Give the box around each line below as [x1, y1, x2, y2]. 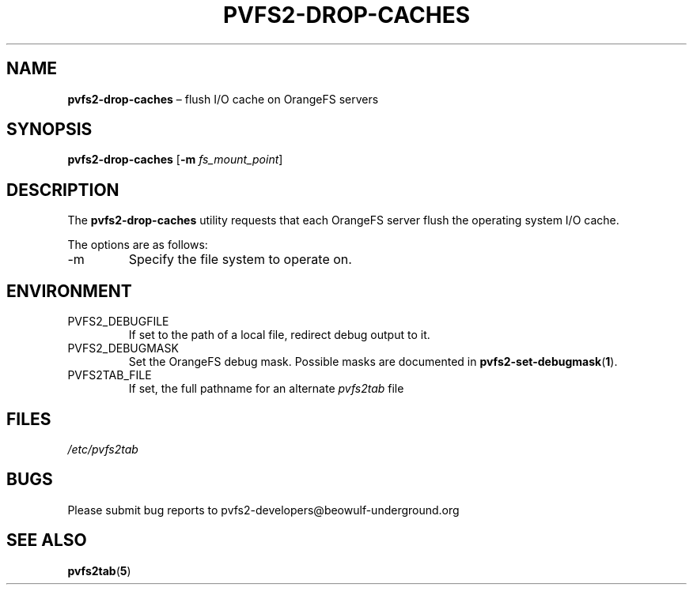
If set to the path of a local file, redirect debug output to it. [128, 328, 430, 342]
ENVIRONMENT [6, 280, 132, 301]
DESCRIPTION [6, 179, 119, 200]
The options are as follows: [67, 238, 208, 252]
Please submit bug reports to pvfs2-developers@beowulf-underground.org [67, 503, 460, 517]
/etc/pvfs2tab [67, 442, 138, 456]
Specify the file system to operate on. [128, 251, 352, 268]
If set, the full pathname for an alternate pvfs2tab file [128, 382, 404, 396]
